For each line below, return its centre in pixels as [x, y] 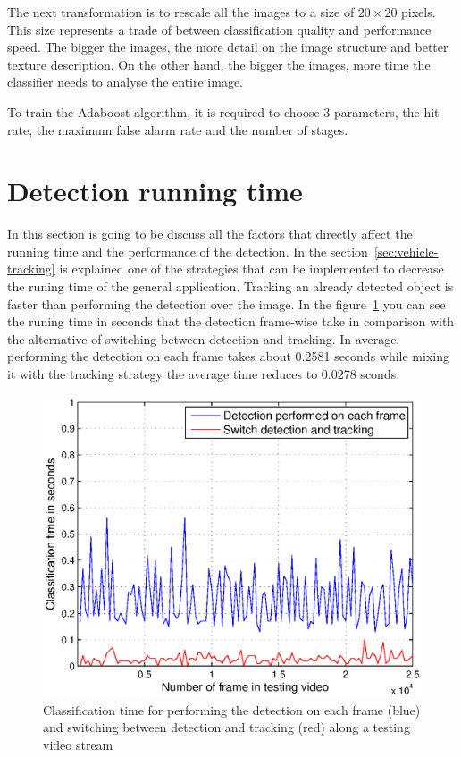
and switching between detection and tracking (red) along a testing [226, 727]
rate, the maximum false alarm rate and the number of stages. [178, 129]
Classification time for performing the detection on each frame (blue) [232, 709]
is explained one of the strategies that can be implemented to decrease [251, 269]
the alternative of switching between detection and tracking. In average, [204, 338]
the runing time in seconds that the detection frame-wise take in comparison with [231, 321]
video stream [78, 744]
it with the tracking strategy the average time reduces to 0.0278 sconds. [204, 374]
